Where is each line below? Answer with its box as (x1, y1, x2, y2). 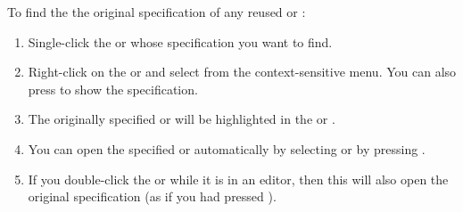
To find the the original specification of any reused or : (7, 3, 306, 20)
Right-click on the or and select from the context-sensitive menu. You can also (28, 62, 457, 81)
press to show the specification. (28, 79, 198, 98)
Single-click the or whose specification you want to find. (28, 32, 333, 51)
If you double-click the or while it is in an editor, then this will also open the (28, 169, 449, 188)
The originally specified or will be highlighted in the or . (28, 110, 335, 128)
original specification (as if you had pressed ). (28, 187, 277, 206)
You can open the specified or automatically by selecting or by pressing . (28, 139, 426, 158)
